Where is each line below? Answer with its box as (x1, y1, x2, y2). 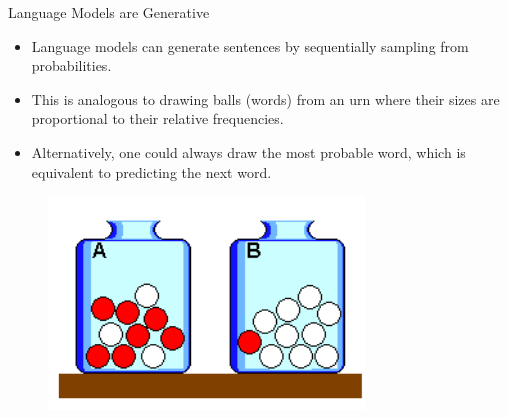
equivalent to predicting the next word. (31, 161, 272, 182)
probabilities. (31, 55, 112, 76)
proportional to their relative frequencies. (31, 108, 284, 129)
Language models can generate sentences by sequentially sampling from (31, 35, 469, 56)
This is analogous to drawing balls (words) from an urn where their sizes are (31, 88, 500, 109)
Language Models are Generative (8, 2, 210, 22)
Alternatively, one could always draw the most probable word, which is (31, 141, 466, 162)
